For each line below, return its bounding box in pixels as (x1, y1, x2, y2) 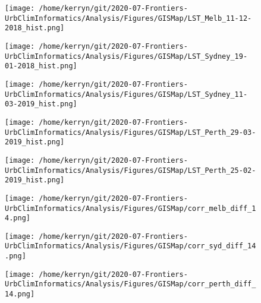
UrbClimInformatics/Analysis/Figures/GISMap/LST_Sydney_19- (5, 52, 248, 61)
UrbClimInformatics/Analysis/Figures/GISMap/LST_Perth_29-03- (5, 128, 256, 137)
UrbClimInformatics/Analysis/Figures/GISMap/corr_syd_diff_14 (5, 242, 256, 251)
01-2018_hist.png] (5, 62, 77, 71)
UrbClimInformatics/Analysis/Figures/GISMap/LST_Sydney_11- (5, 90, 248, 99)
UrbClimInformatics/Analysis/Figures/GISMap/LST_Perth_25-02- (5, 166, 256, 175)
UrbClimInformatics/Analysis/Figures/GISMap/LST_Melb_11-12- (5, 14, 252, 23)
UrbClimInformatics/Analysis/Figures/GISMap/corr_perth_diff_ (5, 280, 256, 289)
